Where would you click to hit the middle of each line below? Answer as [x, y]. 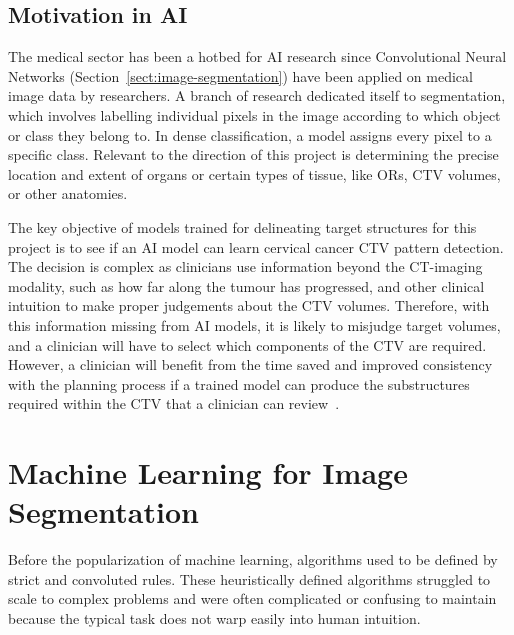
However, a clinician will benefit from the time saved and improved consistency [250, 364]
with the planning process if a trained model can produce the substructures [239, 383]
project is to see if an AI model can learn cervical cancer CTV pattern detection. [256, 246]
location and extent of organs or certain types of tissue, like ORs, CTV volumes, [254, 173]
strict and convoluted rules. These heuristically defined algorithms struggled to [249, 578]
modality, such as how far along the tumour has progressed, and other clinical [246, 285]
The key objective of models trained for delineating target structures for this [242, 226]
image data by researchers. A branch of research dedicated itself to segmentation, [257, 95]
